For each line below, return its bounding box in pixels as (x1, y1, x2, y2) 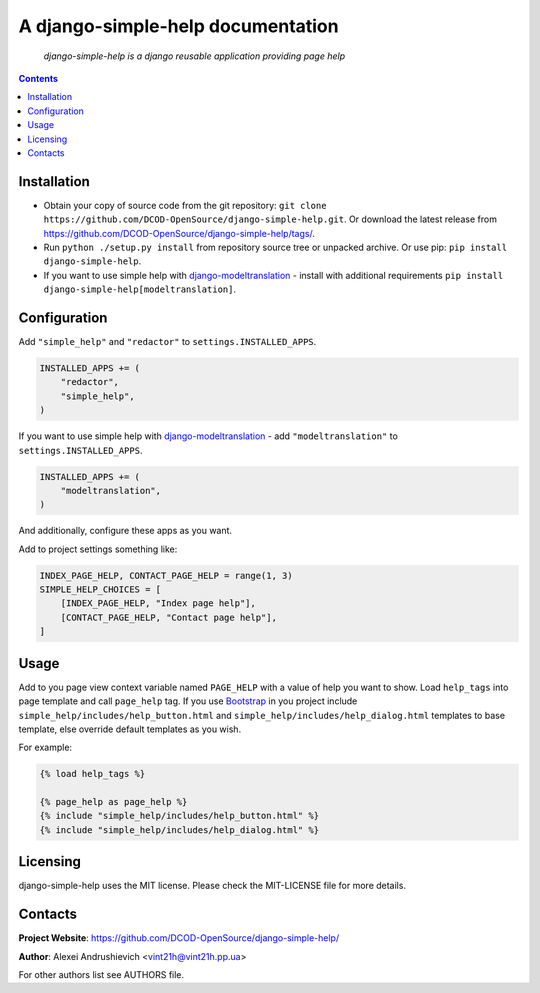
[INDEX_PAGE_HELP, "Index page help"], (60, 598, 257, 609)
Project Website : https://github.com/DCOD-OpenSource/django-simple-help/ (18, 932, 340, 944)
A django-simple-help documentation (18, 15, 339, 37)
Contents (18, 72, 59, 84)
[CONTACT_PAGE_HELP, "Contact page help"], (60, 611, 277, 623)
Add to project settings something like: (18, 543, 178, 555)
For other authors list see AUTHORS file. (18, 969, 185, 981)
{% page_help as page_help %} (39, 796, 188, 808)
